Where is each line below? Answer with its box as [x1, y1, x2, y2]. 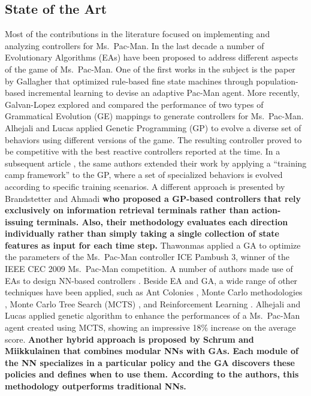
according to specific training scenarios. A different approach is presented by [5, 180, 285, 192]
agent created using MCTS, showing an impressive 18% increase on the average [5, 321, 296, 334]
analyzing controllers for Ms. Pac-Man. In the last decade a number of [5, 39, 264, 52]
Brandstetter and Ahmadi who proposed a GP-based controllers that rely [5, 192, 301, 204]
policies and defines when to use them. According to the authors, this [5, 368, 299, 380]
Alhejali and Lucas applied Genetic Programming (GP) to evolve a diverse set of [5, 121, 301, 134]
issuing [5, 215, 34, 228]
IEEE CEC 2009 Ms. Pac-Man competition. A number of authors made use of [5, 262, 293, 275]
